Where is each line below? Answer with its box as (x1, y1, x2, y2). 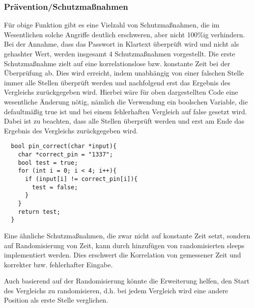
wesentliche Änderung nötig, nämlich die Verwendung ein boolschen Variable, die (4, 96, 248, 106)
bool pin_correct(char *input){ (11, 143, 117, 150)
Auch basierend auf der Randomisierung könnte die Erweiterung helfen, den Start (4, 276, 250, 286)
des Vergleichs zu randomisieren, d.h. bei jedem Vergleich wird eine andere (4, 285, 228, 295)
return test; (18, 208, 60, 215)
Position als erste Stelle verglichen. (4, 295, 109, 305)
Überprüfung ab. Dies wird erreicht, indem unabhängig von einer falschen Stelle (4, 68, 244, 78)
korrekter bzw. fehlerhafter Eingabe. (4, 259, 113, 269)
